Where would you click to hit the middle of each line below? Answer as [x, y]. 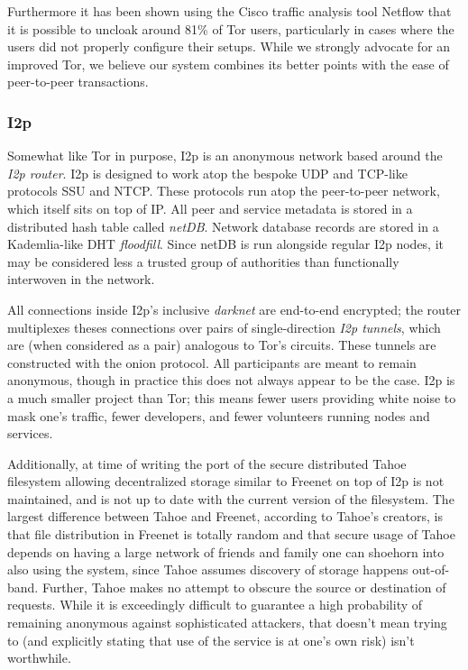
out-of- [431, 569]
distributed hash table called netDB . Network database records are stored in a [223, 226]
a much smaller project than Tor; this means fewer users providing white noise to [232, 397]
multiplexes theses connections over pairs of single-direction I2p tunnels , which [224, 327]
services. [30, 433]
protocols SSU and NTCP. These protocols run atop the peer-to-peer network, [224, 191]
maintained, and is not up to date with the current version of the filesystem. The [231, 498]
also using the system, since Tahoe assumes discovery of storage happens [208, 569]
